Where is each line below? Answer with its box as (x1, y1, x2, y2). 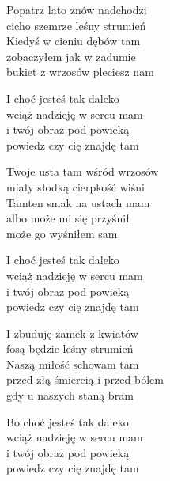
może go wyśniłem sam (6, 225, 118, 241)
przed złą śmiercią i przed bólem (6, 371, 164, 388)
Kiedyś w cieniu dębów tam (6, 32, 141, 49)
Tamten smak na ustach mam (6, 194, 150, 210)
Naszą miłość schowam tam (6, 355, 139, 372)
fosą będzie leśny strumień (6, 340, 134, 357)
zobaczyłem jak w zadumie (6, 47, 136, 64)
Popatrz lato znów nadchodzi (6, 2, 147, 17)
